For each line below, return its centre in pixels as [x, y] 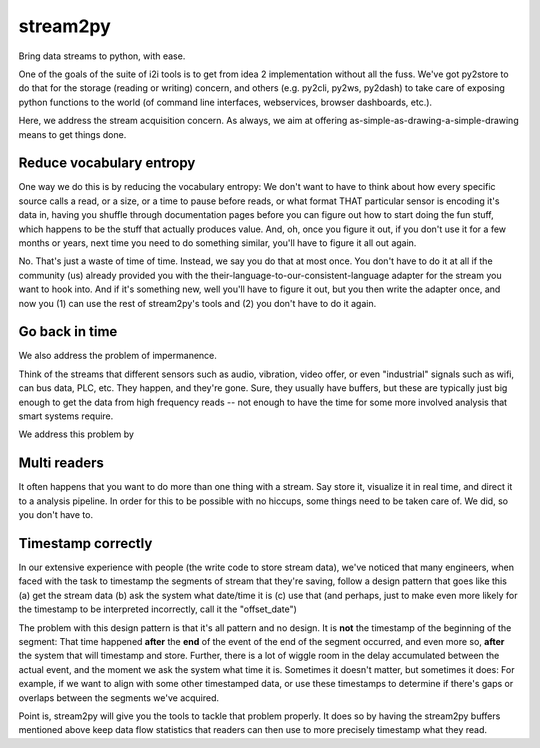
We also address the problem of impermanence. [117, 356]
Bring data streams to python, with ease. [102, 56]
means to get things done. [72, 134]
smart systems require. [66, 416]
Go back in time [68, 331]
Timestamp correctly [85, 543]
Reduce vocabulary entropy [107, 163]
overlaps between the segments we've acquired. [119, 697]
